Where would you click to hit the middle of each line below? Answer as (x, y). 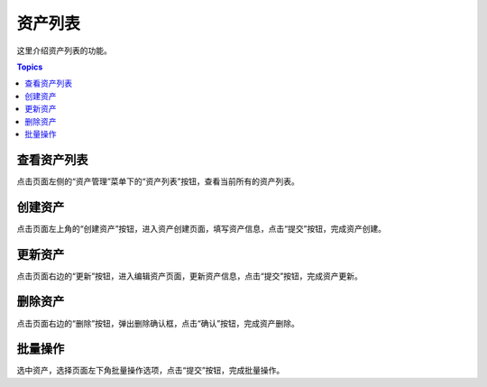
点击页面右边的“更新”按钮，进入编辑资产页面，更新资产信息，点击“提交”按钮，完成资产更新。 (189, 276)
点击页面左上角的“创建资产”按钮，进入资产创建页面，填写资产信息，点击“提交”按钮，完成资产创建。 (202, 228)
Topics (30, 67)
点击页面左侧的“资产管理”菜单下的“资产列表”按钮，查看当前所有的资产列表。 (158, 181)
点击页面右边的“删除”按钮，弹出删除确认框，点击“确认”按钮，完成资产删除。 (158, 323)
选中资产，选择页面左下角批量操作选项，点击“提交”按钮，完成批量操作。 (151, 371)
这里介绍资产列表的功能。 (64, 51)
